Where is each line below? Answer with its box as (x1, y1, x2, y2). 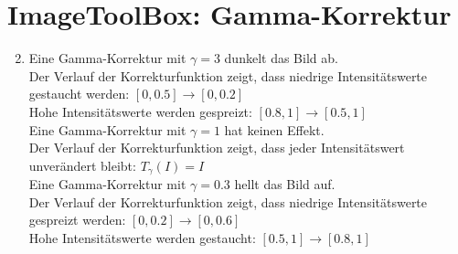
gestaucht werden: (28, 84, 130, 103)
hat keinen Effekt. (224, 120, 325, 139)
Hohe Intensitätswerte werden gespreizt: (28, 101, 252, 121)
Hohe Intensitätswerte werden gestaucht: (28, 228, 256, 247)
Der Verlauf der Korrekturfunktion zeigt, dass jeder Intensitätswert (28, 138, 405, 157)
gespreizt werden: (28, 210, 126, 229)
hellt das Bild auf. (234, 175, 336, 194)
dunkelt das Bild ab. (224, 48, 338, 68)
